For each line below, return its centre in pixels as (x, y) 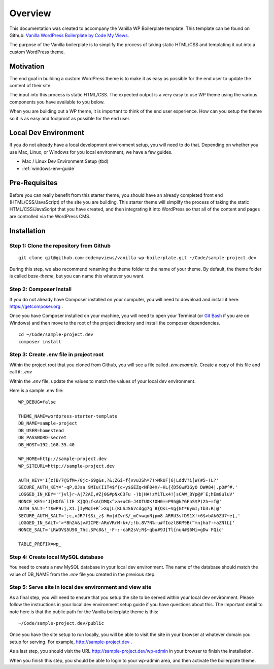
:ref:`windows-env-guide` (49, 168)
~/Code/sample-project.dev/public (61, 623)
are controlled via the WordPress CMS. (50, 216)
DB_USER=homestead (41, 430)
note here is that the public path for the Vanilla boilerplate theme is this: (84, 612)
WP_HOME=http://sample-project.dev (63, 459)
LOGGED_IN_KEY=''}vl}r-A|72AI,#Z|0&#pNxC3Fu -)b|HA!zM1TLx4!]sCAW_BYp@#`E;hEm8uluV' (127, 494)
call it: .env (21, 372)
